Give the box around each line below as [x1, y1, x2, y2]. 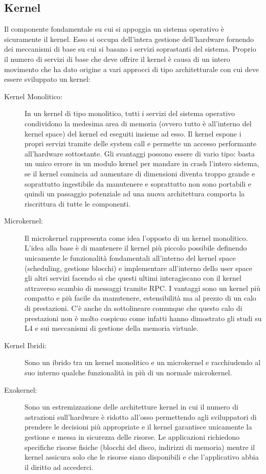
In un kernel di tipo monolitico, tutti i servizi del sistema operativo [25, 108, 235, 119]
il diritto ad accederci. [25, 461, 94, 472]
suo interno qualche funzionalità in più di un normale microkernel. [25, 367, 232, 378]
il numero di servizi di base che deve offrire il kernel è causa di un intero [4, 53, 230, 64]
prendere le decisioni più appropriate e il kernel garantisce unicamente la [25, 421, 252, 432]
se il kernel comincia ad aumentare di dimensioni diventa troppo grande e [25, 168, 255, 178]
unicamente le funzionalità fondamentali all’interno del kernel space [25, 253, 236, 263]
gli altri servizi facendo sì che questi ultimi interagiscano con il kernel [25, 273, 241, 283]
